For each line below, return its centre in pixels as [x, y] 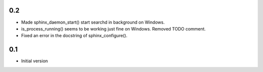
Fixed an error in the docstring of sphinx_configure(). [74, 36]
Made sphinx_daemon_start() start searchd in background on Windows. [93, 22]
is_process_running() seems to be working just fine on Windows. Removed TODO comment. [113, 29]
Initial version [35, 61]
